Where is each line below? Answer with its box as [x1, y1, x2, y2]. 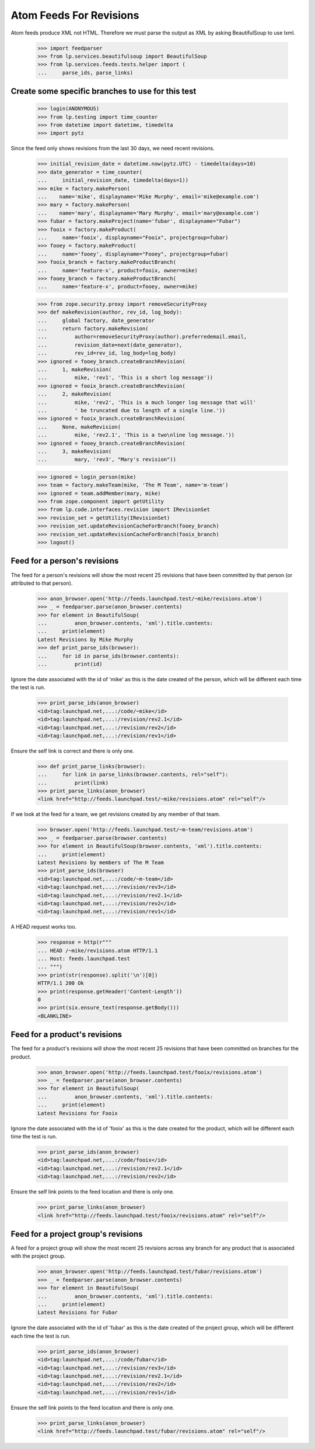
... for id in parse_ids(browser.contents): [37, 653, 180, 659]
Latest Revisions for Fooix [37, 1110, 118, 1116]
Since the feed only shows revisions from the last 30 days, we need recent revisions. [10, 145, 215, 152]
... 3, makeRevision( [37, 448, 112, 454]
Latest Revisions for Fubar [37, 1309, 118, 1316]
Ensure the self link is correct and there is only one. [10, 747, 134, 754]
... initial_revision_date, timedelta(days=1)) [37, 177, 189, 184]
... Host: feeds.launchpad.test [37, 955, 131, 962]
